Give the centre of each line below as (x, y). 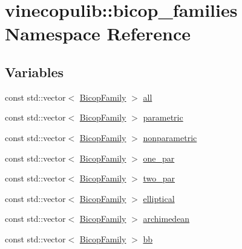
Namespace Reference (98, 33)
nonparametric (170, 137)
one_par (159, 158)
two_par (159, 178)
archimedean (166, 219)
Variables (34, 71)
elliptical (159, 198)
